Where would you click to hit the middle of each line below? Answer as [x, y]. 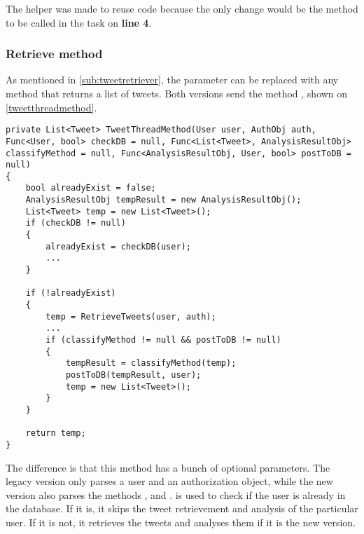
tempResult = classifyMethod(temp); [151, 363]
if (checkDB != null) [76, 223]
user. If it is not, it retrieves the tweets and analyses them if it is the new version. [181, 522]
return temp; [56, 433]
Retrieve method [54, 54]
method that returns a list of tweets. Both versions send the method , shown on [177, 93]
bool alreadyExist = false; [91, 188]
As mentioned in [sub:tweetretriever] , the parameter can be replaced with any [172, 80]
